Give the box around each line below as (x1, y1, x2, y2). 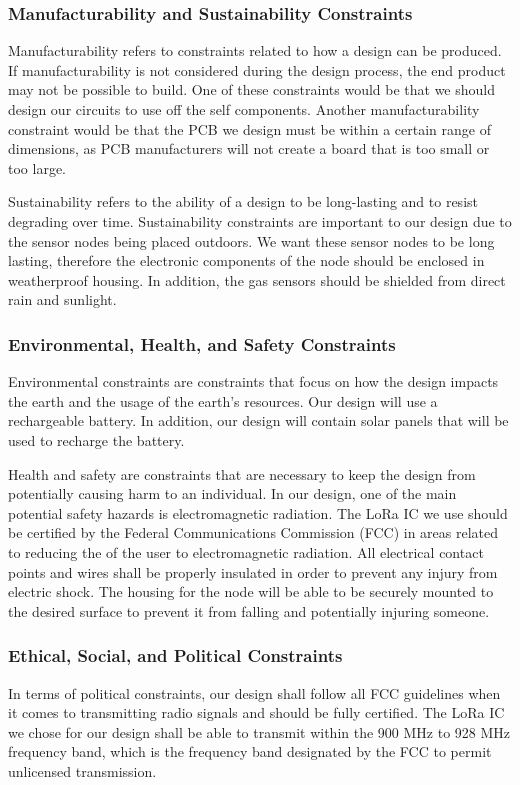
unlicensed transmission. (8, 760, 157, 781)
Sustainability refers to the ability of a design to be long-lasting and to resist (8, 191, 478, 212)
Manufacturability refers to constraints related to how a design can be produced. (8, 40, 502, 61)
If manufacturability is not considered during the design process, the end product (8, 59, 506, 80)
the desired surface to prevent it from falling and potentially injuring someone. (8, 600, 490, 621)
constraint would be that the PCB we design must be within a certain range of (8, 118, 491, 139)
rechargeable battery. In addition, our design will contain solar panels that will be (8, 410, 509, 431)
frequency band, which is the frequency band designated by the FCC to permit (8, 741, 492, 762)
